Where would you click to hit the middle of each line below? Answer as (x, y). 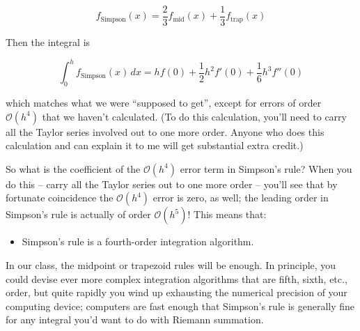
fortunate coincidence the (60, 198)
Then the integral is (48, 42)
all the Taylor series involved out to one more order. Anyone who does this (165, 131)
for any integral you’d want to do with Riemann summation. (135, 320)
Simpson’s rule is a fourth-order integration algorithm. (138, 241)
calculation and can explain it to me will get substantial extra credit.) (155, 145)
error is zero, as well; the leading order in (241, 198)
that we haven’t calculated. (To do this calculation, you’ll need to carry (194, 116)
